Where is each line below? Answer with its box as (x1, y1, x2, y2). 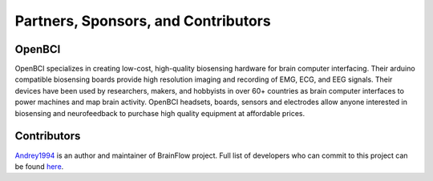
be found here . (14, 161, 64, 171)
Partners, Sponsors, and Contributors (14, 12, 272, 30)
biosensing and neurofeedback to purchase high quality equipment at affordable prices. (14, 108, 306, 118)
